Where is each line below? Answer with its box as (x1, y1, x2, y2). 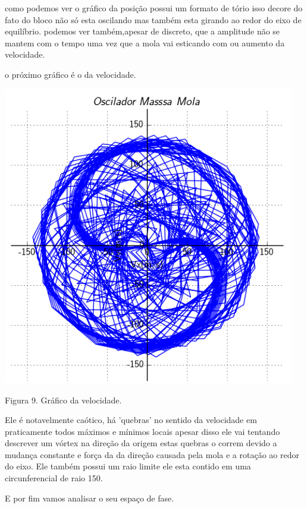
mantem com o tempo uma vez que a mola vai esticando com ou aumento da (5, 36, 285, 49)
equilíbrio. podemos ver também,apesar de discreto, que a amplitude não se (5, 25, 280, 37)
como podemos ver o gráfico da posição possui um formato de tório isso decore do (5, 2, 303, 14)
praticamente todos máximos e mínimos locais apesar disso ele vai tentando (5, 425, 280, 437)
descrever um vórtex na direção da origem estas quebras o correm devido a (5, 437, 277, 449)
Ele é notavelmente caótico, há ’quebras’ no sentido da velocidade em (5, 414, 257, 426)
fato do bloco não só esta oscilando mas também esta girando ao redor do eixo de (5, 13, 302, 26)
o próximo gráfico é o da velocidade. (5, 68, 136, 80)
